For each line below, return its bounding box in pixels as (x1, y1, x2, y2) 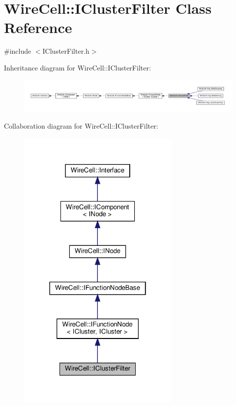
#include (4, 46, 31, 56)
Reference (4, 17, 72, 37)
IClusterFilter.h (42, 46, 89, 56)
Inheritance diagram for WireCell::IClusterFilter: (4, 62, 151, 72)
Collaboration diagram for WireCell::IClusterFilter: (4, 120, 158, 131)
